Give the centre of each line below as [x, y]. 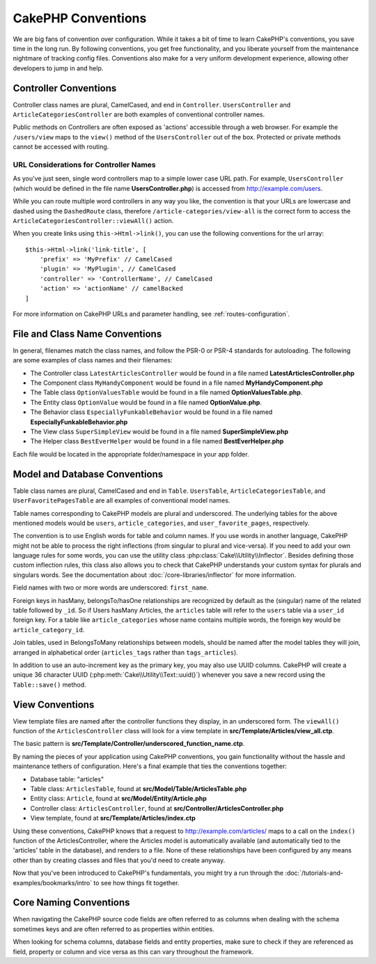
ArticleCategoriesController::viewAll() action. [93, 220]
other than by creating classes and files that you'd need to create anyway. [119, 860]
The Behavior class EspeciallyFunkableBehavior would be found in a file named [151, 412]
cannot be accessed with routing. [61, 147]
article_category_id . [49, 629]
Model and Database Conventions [88, 474]
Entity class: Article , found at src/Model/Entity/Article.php [118, 799]
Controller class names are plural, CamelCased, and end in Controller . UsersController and [152, 105]
